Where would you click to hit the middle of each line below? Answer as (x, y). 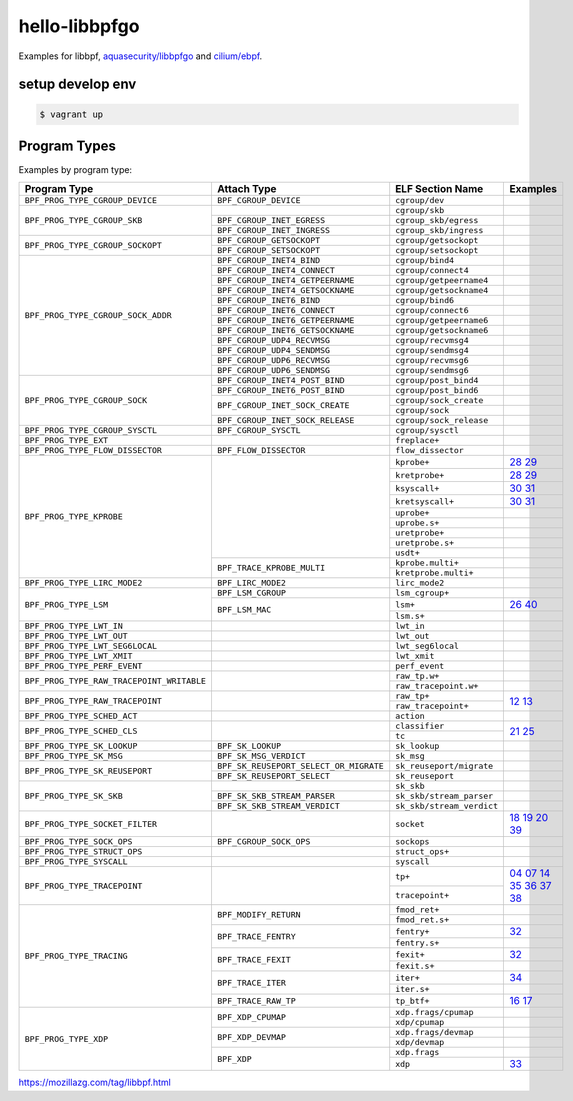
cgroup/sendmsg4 (432, 350)
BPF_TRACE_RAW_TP (256, 1000)
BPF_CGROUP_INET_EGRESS (270, 220)
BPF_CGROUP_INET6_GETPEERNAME (285, 320)
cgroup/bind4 (425, 260)
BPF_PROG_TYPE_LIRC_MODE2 (83, 583)
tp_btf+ (412, 1000)
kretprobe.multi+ (434, 573)
